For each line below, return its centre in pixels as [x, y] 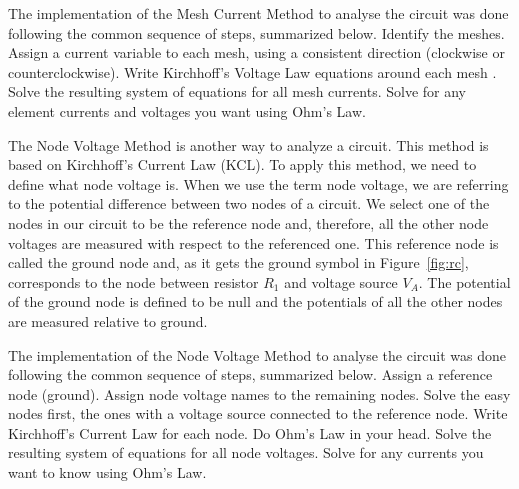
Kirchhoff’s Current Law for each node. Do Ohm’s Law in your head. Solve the [250, 432]
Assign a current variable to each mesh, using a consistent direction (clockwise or [256, 52]
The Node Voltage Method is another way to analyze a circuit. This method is [248, 144]
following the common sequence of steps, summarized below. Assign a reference [250, 374]
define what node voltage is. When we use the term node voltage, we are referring [258, 183]
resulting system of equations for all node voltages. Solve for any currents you [246, 452]
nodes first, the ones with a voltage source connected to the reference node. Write [258, 413]
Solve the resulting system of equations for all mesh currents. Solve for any [237, 91]
